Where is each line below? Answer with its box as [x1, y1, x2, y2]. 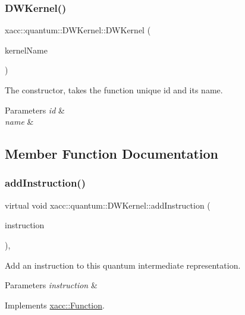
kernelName [5, 43, 48, 56]
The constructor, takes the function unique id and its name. [5, 84, 223, 96]
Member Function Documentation [5, 144, 219, 163]
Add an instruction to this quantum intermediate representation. [5, 259, 241, 271]
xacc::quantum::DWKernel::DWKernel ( [5, 24, 151, 36]
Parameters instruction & [5, 279, 98, 291]
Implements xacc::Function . [5, 298, 105, 311]
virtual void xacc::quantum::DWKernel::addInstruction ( [5, 199, 211, 211]
